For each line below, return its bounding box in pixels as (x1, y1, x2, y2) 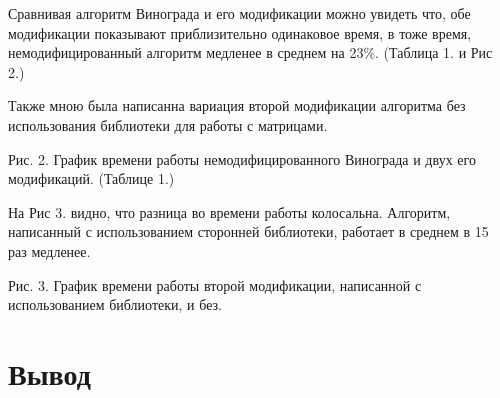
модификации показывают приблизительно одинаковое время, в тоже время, (8, 22, 472, 43)
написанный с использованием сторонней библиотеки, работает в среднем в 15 (8, 221, 489, 242)
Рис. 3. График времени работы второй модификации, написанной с (8, 274, 422, 295)
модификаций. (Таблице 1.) (8, 168, 175, 189)
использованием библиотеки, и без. (8, 294, 222, 315)
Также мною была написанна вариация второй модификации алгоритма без (8, 95, 466, 116)
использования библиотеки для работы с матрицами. (8, 114, 328, 135)
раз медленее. (8, 240, 91, 261)
